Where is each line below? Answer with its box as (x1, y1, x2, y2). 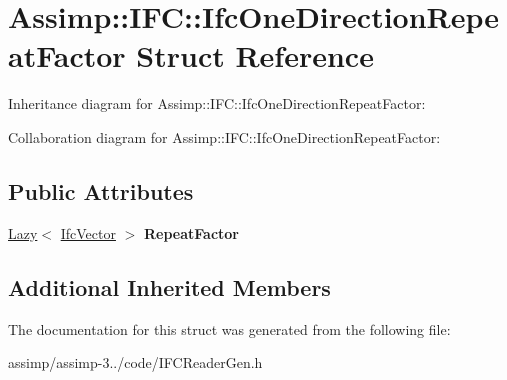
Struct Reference (136, 35, 374, 76)
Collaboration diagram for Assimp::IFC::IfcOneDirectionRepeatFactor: (8, 126, 441, 147)
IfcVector (60, 222, 116, 243)
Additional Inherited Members (8, 271, 331, 302)
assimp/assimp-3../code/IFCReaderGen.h (8, 352, 263, 373)
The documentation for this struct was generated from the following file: (8, 318, 451, 339)
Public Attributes (8, 175, 194, 206)
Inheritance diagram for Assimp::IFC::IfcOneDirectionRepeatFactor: (8, 93, 426, 114)
